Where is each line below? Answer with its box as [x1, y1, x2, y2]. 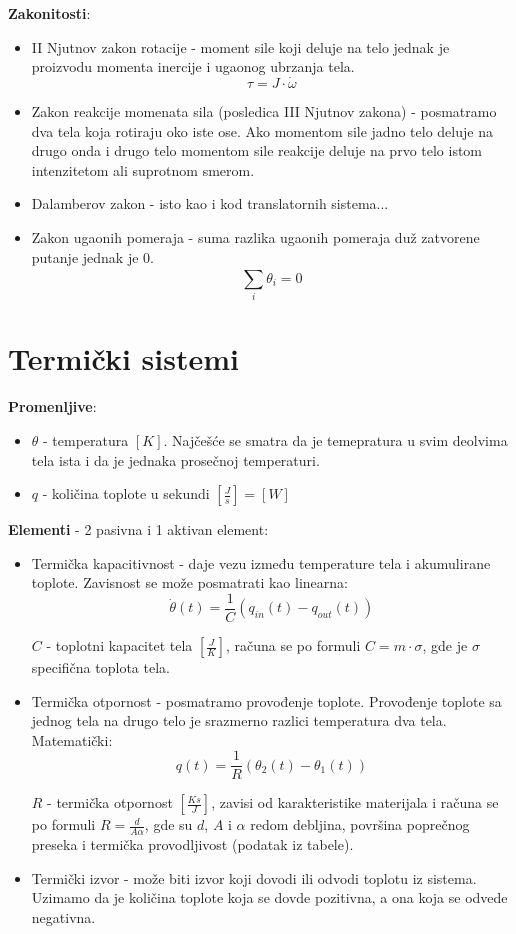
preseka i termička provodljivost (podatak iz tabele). [31, 834, 354, 855]
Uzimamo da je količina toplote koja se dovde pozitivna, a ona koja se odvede [31, 887, 508, 908]
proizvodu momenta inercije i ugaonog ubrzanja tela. [31, 56, 355, 77]
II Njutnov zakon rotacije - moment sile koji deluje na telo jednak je [31, 36, 450, 57]
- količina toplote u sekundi [42, 483, 210, 504]
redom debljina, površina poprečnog [250, 814, 470, 835]
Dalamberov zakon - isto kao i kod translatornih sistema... [31, 193, 389, 214]
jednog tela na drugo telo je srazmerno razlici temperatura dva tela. [31, 710, 447, 731]
